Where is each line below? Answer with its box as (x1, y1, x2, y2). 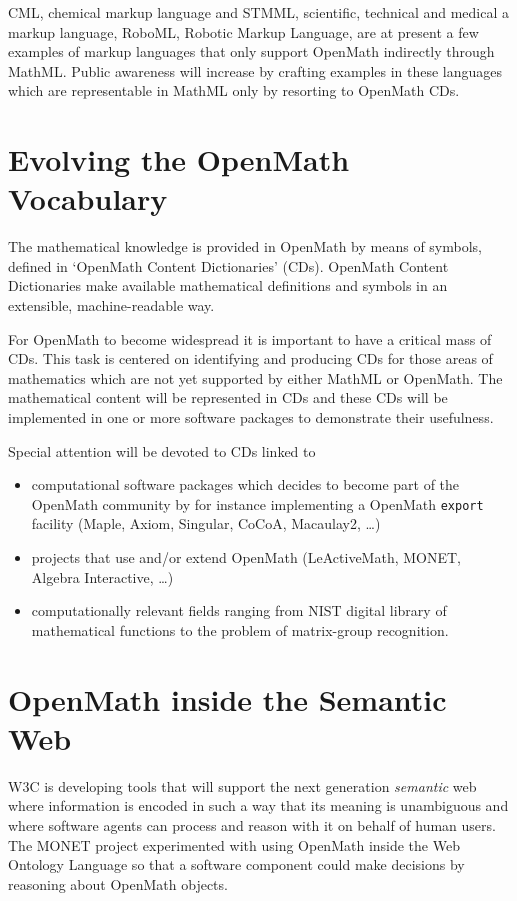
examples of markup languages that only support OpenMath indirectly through (8, 41, 495, 62)
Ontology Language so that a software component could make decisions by (8, 854, 465, 875)
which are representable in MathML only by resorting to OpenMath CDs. (8, 80, 460, 101)
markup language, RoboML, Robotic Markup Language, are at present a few (8, 21, 479, 42)
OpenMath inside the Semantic (8, 678, 447, 719)
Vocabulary (8, 178, 168, 219)
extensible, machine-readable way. (8, 295, 215, 316)
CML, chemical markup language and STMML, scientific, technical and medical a (8, 2, 510, 22)
